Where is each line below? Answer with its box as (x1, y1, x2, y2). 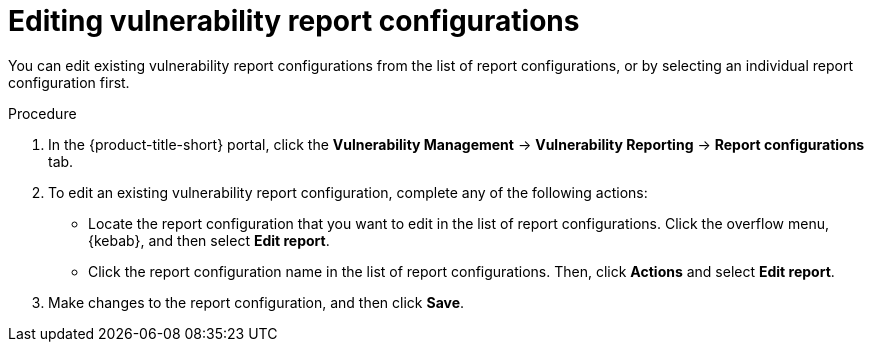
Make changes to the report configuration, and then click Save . (48, 293, 465, 311)
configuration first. (8, 73, 130, 91)
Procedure (8, 104, 77, 122)
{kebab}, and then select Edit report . (88, 231, 330, 249)
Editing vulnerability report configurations (8, 4, 580, 38)
